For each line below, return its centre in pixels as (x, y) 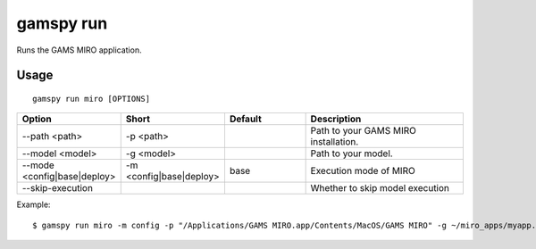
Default (246, 119)
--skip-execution (58, 188)
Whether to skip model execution (380, 188)
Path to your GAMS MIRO (364, 131)
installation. (335, 142)
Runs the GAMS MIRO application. (79, 50)
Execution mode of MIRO (363, 171)
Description (336, 119)
